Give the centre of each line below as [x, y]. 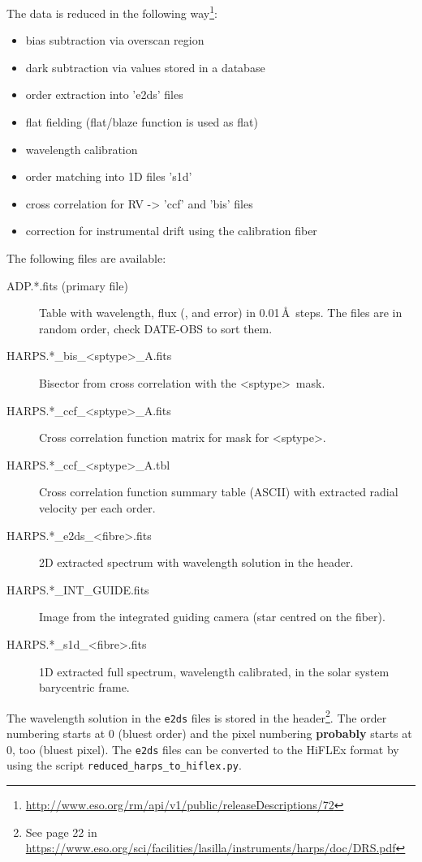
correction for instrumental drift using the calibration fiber [171, 231]
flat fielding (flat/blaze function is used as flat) [142, 122]
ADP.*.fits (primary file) [67, 285]
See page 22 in [61, 832]
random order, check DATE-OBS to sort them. [156, 328]
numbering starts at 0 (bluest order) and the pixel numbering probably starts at [209, 733]
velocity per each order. [97, 507]
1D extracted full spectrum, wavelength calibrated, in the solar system [214, 671]
